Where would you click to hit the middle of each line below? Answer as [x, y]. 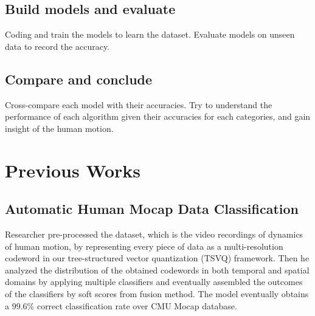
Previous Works [73, 170]
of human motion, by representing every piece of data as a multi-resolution [144, 246]
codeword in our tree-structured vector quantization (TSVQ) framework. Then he [157, 258]
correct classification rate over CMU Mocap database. [137, 305]
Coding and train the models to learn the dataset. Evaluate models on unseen [150, 34]
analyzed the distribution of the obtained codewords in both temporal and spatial [157, 270]
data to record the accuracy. [57, 46]
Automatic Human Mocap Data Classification [152, 209]
